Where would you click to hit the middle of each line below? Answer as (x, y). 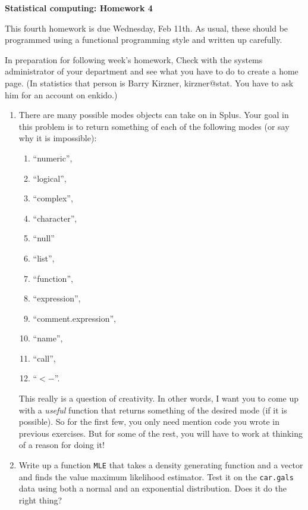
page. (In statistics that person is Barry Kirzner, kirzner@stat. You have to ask (149, 83)
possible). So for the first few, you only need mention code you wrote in (149, 422)
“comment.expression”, (74, 318)
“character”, (55, 218)
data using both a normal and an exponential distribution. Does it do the (153, 488)
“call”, (44, 358)
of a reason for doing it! (62, 445)
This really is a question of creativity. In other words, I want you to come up (159, 398)
